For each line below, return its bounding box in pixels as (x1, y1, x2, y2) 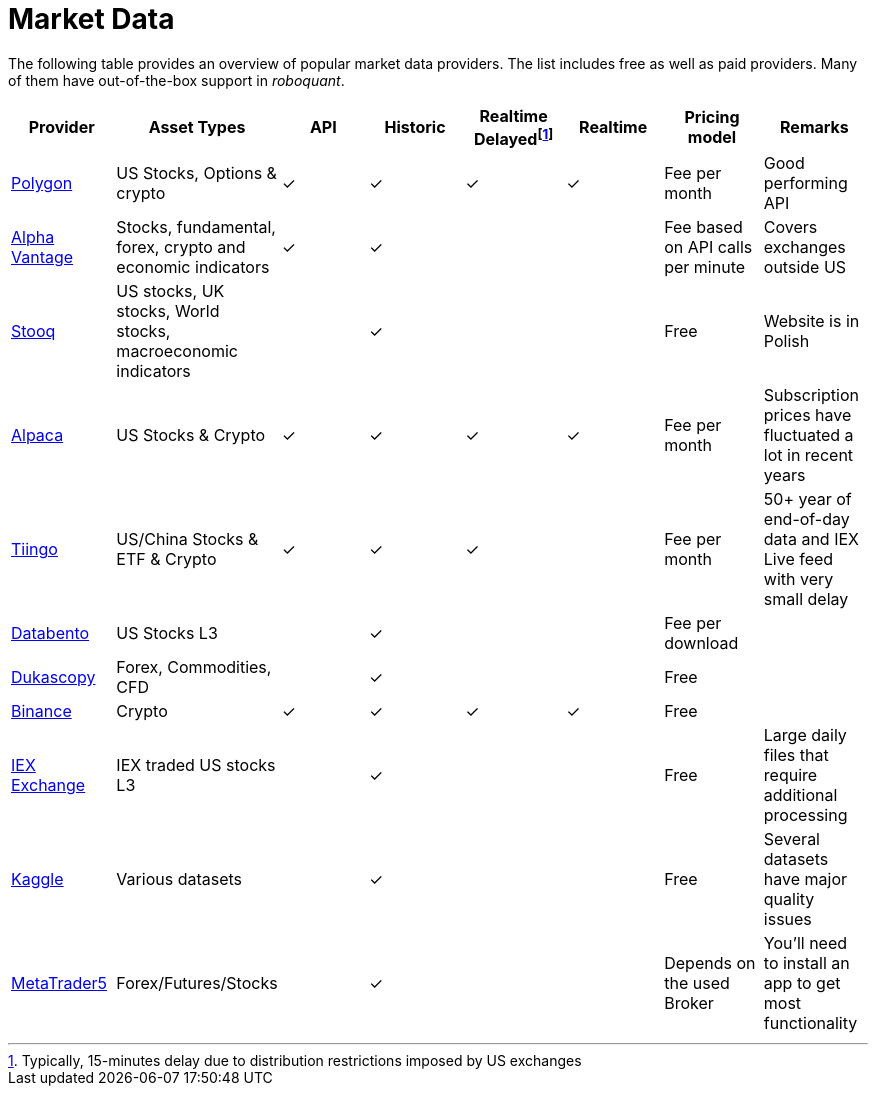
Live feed (763, 549, 834, 570)
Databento (11, 623, 90, 644)
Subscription (763, 385, 859, 406)
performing (763, 173, 848, 194)
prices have (763, 405, 852, 426)
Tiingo (11, 539, 58, 560)
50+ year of (763, 489, 852, 510)
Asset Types (148, 117, 246, 138)
